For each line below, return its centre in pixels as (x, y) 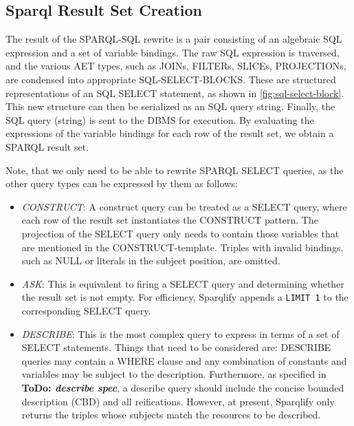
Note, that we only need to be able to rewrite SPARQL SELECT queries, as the (175, 170)
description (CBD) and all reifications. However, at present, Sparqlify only (178, 401)
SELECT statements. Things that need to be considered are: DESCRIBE (176, 347)
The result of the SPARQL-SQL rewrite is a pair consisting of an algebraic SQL (174, 39)
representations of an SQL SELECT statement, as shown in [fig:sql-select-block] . (175, 93)
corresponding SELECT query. (86, 310)
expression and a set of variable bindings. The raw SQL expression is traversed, (173, 52)
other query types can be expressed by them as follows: (122, 183)
